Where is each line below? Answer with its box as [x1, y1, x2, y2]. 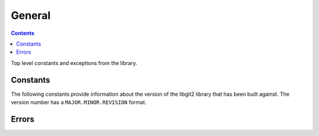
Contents [11, 30, 35, 37]
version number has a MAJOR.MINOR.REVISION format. [11, 99, 147, 106]
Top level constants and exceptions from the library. [11, 59, 138, 66]
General [11, 9, 51, 22]
